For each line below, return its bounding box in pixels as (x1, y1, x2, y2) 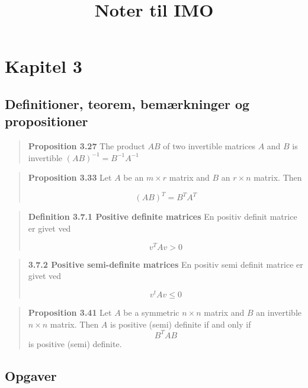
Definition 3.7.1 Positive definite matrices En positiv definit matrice (28, 210, 297, 223)
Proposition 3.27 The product (28, 140, 145, 152)
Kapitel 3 (5, 54, 82, 78)
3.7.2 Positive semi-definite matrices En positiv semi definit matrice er (28, 258, 303, 270)
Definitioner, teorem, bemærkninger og (5, 94, 250, 113)
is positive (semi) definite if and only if (110, 318, 251, 330)
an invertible (256, 306, 302, 318)
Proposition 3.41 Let (28, 306, 112, 318)
